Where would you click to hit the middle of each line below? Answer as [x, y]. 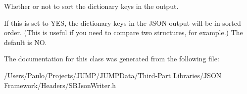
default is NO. [25, 42]
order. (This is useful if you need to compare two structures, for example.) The [123, 32]
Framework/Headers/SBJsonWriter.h [60, 85]
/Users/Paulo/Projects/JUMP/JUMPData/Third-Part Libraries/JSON [113, 75]
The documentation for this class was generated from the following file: [112, 59]
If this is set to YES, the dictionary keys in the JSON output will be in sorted [123, 23]
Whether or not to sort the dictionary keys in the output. [91, 6]
